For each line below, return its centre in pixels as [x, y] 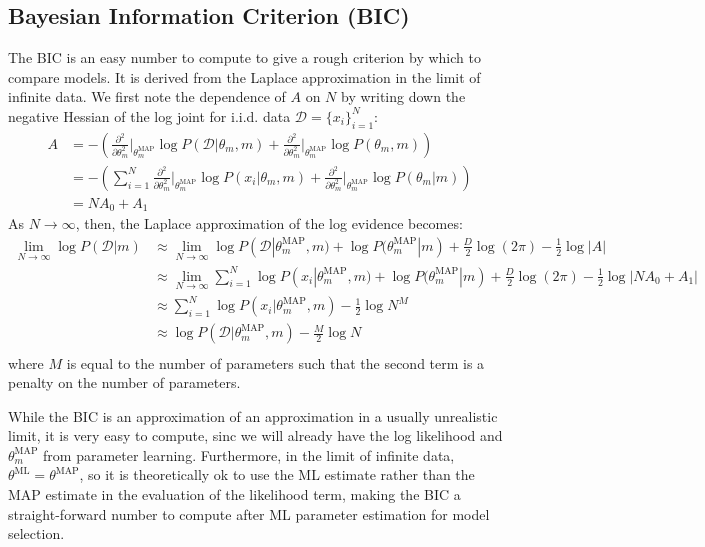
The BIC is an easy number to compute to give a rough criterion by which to [244, 57]
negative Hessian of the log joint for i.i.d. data [149, 115]
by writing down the [403, 96]
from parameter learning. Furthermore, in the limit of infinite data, [249, 454]
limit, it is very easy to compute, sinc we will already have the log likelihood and [255, 435]
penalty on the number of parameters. [124, 382]
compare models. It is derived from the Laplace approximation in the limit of [244, 76]
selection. [36, 533]
